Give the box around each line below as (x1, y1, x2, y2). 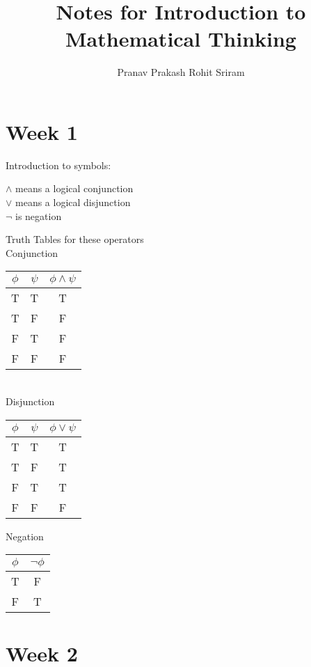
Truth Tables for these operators (6, 232, 144, 246)
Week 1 (6, 117, 78, 146)
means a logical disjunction (15, 195, 131, 210)
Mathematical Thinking (65, 24, 296, 53)
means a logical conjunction (15, 181, 134, 196)
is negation (15, 208, 62, 223)
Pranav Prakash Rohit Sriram (117, 65, 245, 79)
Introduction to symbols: (6, 157, 111, 172)
